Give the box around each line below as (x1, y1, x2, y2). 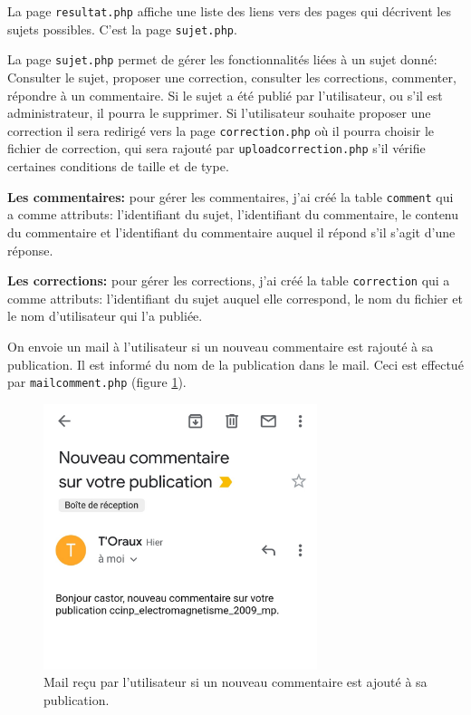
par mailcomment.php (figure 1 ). (7, 372, 187, 391)
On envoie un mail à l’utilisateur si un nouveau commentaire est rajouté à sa (7, 336, 434, 355)
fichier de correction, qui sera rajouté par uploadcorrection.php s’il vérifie (7, 139, 426, 158)
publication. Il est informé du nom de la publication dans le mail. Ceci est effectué (7, 354, 464, 373)
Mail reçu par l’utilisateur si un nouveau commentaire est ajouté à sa (43, 672, 428, 691)
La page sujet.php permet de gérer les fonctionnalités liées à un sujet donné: (7, 50, 437, 69)
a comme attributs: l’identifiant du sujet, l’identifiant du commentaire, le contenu (7, 205, 459, 224)
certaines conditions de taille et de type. (7, 157, 229, 176)
